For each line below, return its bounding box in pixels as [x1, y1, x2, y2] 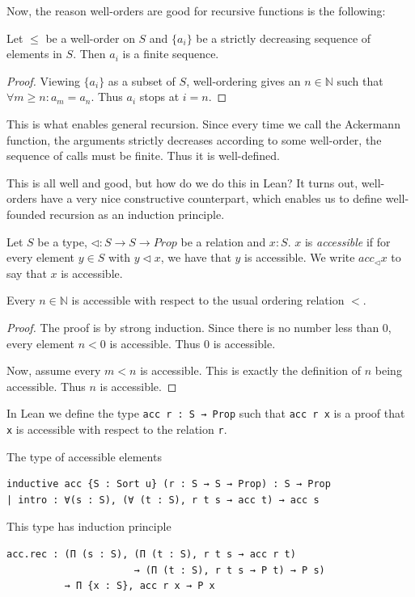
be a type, [37, 233, 87, 250]
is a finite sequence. [122, 45, 219, 62]
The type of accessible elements [6, 448, 162, 465]
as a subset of [108, 72, 176, 89]
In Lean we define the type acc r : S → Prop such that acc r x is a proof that [6, 405, 405, 422]
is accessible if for [304, 233, 391, 250]
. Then [73, 45, 106, 62]
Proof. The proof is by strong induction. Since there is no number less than [6, 318, 379, 335]
